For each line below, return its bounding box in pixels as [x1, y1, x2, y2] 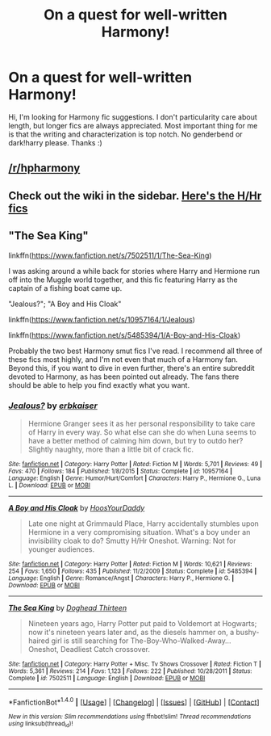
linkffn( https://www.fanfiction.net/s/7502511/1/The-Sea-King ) [8, 250, 212, 260]
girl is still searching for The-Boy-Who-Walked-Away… [51, 636, 231, 646]
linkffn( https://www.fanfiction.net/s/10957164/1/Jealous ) [8, 314, 196, 324]
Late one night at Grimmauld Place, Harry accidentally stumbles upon [27, 519, 260, 528]
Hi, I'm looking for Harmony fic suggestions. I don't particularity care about [8, 111, 258, 122]
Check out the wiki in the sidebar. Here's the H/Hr [8, 188, 262, 203]
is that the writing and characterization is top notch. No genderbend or [8, 129, 244, 139]
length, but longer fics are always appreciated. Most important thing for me [8, 120, 258, 130]
